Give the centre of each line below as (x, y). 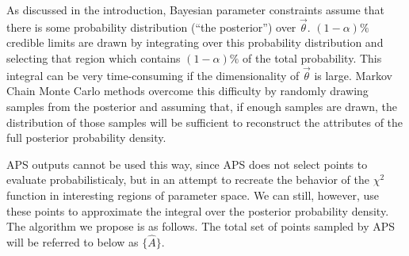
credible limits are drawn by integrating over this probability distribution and (195, 42)
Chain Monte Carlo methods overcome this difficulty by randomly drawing (187, 91)
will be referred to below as (73, 241)
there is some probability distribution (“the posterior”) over (151, 27)
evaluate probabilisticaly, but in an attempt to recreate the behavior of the (188, 180)
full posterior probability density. (86, 138)
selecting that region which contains (94, 58)
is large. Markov (353, 75)
